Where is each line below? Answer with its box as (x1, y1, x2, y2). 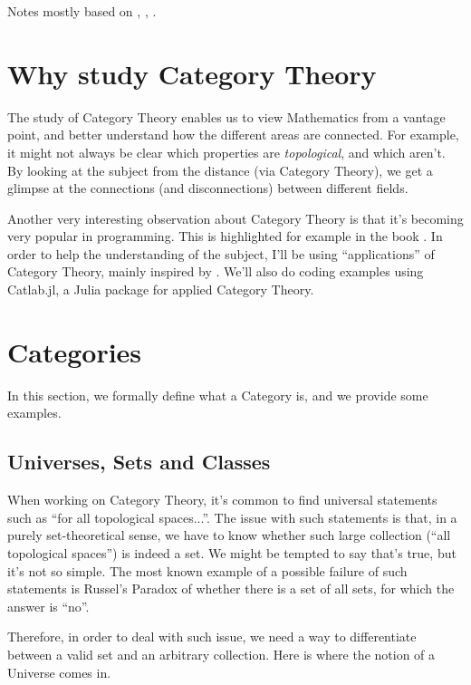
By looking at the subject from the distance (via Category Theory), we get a (7, 160, 433, 179)
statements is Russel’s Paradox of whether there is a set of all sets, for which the (7, 579, 455, 598)
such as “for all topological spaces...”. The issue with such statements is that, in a (7, 507, 457, 526)
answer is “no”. (7, 596, 90, 615)
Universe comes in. (7, 662, 111, 681)
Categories (7, 333, 142, 370)
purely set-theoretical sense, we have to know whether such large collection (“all (7, 526, 451, 545)
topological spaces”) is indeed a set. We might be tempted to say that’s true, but (7, 543, 457, 562)
